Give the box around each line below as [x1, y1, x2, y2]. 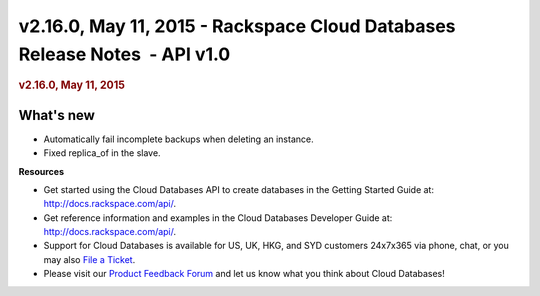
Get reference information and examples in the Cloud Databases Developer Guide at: [43, 211, 393, 224]
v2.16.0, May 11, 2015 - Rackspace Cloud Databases [18, 15, 456, 37]
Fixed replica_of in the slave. [43, 147, 161, 159]
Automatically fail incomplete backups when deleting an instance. [43, 133, 314, 145]
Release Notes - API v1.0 [18, 43, 231, 65]
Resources [18, 165, 65, 177]
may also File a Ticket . [43, 253, 136, 265]
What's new [18, 106, 95, 124]
